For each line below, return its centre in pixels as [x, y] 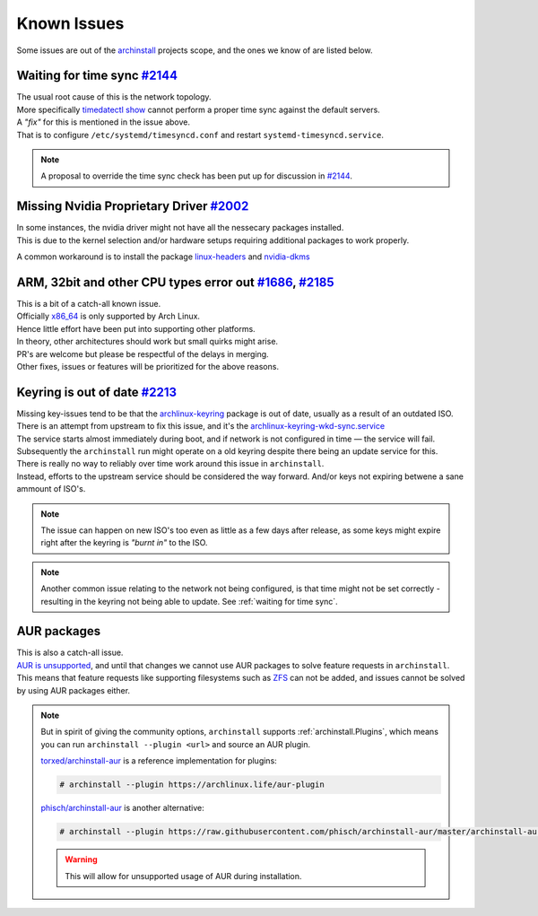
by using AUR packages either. [73, 690]
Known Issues [70, 23]
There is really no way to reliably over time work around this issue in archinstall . [170, 464]
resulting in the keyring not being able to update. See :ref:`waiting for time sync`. [189, 601]
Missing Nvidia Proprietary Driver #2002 [133, 206]
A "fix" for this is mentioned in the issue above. [103, 122]
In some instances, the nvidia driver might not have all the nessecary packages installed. [180, 228]
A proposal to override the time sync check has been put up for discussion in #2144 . [197, 176]
